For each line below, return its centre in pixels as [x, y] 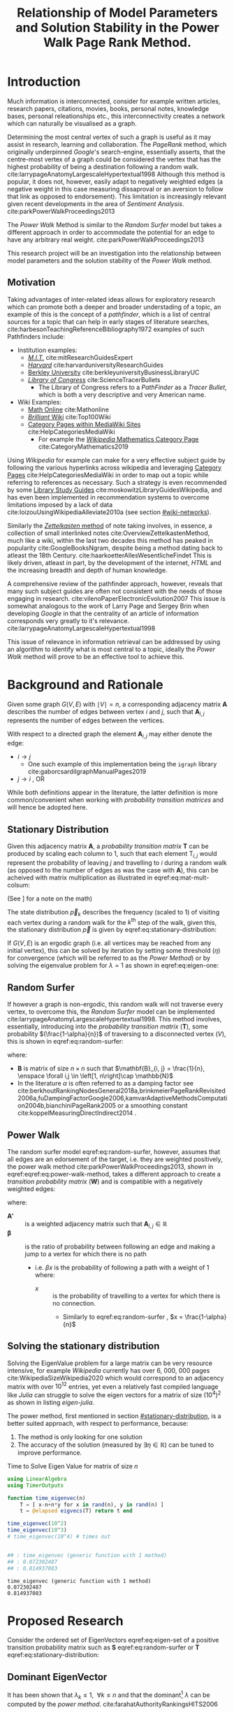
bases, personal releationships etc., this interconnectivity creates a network [116, 116]
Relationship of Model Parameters [117, 13]
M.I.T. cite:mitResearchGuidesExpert [80, 357]
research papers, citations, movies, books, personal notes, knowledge [108, 108]
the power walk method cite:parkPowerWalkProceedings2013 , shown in [110, 1166]
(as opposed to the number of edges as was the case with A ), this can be [113, 870]
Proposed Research [65, 1620]
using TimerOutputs [36, 1485]
